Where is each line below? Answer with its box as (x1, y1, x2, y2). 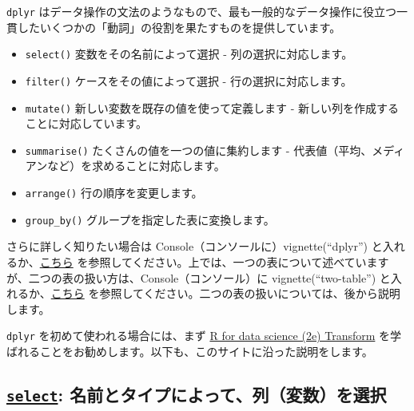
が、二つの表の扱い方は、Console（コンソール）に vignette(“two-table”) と (6, 269, 391, 286)
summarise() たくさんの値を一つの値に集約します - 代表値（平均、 (25, 141, 372, 158)
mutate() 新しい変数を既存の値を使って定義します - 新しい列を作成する (25, 99, 400, 116)
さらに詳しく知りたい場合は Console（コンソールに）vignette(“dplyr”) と (6, 238, 383, 255)
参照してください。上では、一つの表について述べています (88, 253, 389, 270)
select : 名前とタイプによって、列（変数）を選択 (6, 381, 387, 406)
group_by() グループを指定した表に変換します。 (25, 211, 275, 227)
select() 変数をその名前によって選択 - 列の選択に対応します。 (25, 45, 353, 62)
